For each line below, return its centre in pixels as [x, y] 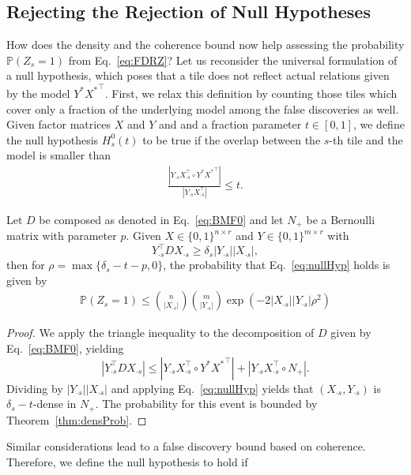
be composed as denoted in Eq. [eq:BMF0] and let [161, 219]
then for [26, 265]
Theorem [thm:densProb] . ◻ [77, 419]
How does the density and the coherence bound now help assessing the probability [205, 45]
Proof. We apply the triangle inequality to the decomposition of [160, 333]
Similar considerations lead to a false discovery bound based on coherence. [186, 446]
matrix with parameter [62, 236]
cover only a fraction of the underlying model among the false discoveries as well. [203, 108]
